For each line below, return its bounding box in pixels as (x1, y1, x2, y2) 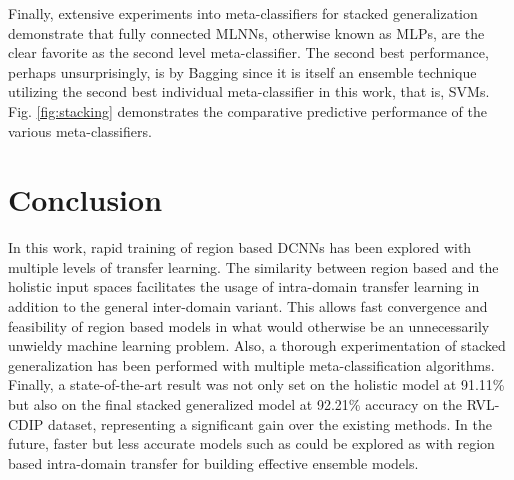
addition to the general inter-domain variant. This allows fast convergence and (8, 296, 488, 317)
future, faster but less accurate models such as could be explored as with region (8, 433, 495, 454)
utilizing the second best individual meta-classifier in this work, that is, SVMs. (8, 81, 490, 102)
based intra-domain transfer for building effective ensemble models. (8, 452, 419, 473)
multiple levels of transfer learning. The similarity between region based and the (8, 256, 499, 277)
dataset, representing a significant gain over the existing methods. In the (48, 413, 492, 434)
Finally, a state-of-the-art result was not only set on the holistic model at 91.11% (8, 374, 505, 395)
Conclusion (8, 179, 163, 220)
